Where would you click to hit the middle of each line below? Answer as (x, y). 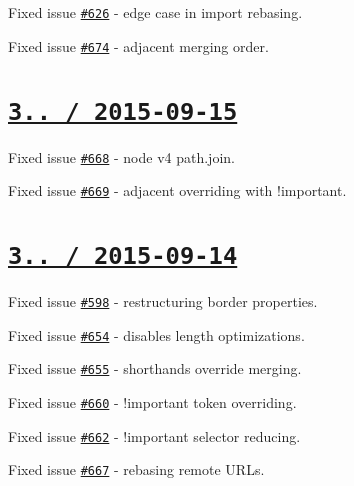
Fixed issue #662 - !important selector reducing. (154, 435)
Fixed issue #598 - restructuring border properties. (163, 301)
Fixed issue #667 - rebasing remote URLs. (136, 469)
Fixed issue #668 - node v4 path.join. (121, 156)
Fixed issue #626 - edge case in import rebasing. (155, 12)
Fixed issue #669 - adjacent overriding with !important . (177, 190)
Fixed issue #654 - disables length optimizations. (156, 334)
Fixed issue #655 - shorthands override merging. (155, 368)
